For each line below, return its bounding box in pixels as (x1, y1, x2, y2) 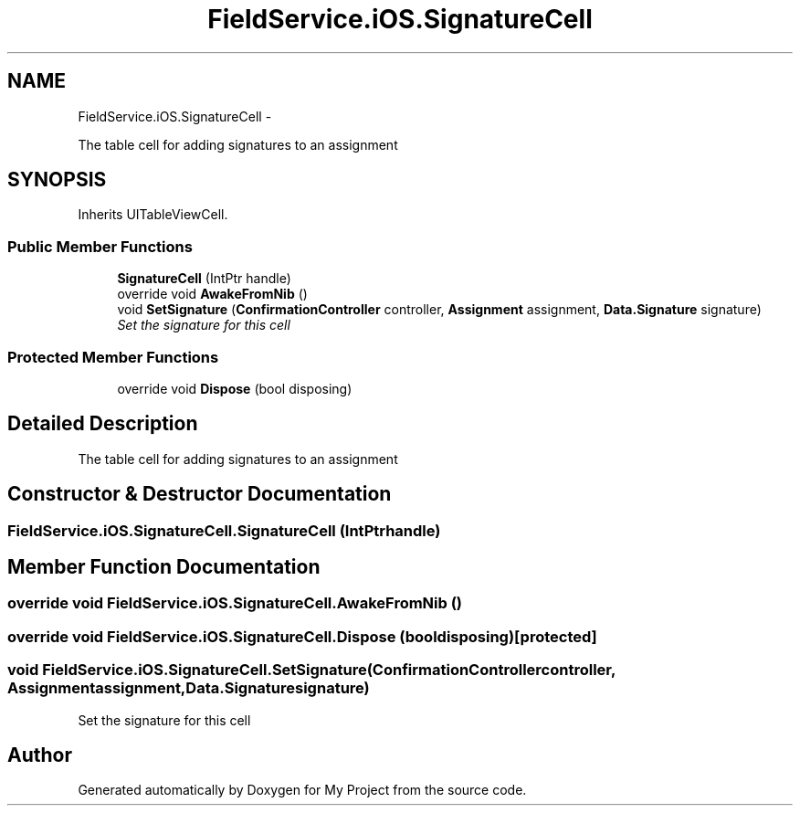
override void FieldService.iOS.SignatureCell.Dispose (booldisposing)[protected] (7, 627, 597, 646)
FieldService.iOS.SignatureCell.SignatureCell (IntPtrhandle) (7, 521, 441, 540)
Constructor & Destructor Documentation (7, 482, 392, 506)
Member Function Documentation (7, 555, 321, 579)
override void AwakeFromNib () (117, 286, 308, 302)
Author (7, 744, 72, 767)
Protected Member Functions (7, 347, 219, 366)
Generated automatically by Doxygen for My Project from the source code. (78, 782, 527, 798)
